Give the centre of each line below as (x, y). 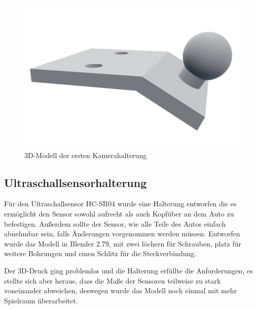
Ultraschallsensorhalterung (76, 182)
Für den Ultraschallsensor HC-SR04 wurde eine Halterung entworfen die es (120, 204)
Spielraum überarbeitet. (41, 300)
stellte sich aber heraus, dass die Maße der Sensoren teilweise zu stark (113, 280)
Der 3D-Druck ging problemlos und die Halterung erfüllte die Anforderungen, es (128, 270)
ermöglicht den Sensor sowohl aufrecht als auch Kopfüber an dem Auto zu (119, 213)
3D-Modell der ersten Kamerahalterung (86, 155)
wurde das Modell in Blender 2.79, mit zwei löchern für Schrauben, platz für (123, 243)
